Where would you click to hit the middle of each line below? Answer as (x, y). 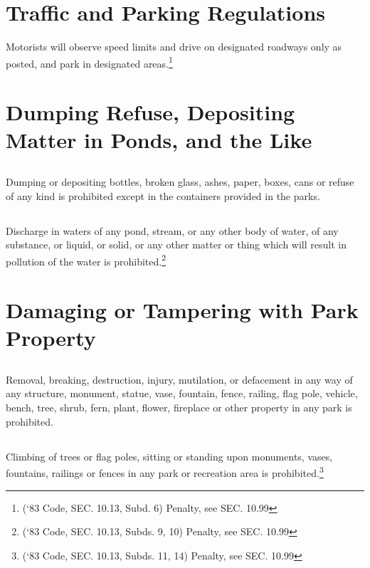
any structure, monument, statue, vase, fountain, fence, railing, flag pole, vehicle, (182, 393)
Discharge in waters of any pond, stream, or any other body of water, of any (172, 230)
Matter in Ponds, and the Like (159, 140)
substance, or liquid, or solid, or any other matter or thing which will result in (176, 244)
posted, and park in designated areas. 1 (89, 62)
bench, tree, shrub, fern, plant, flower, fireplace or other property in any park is (179, 407)
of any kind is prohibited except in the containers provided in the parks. (163, 195)
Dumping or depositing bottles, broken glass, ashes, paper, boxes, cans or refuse (180, 181)
